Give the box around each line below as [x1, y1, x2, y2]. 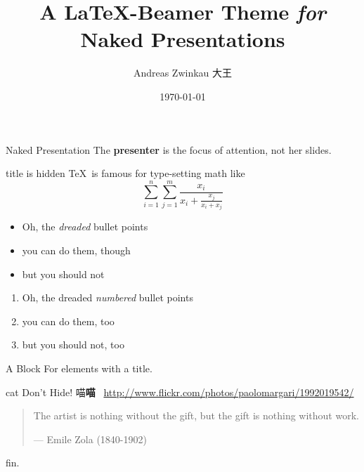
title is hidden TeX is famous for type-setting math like [6, 166, 245, 181]
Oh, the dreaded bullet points [22, 219, 148, 234]
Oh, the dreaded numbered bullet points [22, 290, 193, 305]
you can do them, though [22, 242, 131, 257]
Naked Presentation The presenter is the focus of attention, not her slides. [6, 142, 332, 157]
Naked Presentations [80, 25, 285, 53]
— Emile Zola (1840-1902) [33, 431, 147, 446]
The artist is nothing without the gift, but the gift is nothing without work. [33, 408, 359, 423]
